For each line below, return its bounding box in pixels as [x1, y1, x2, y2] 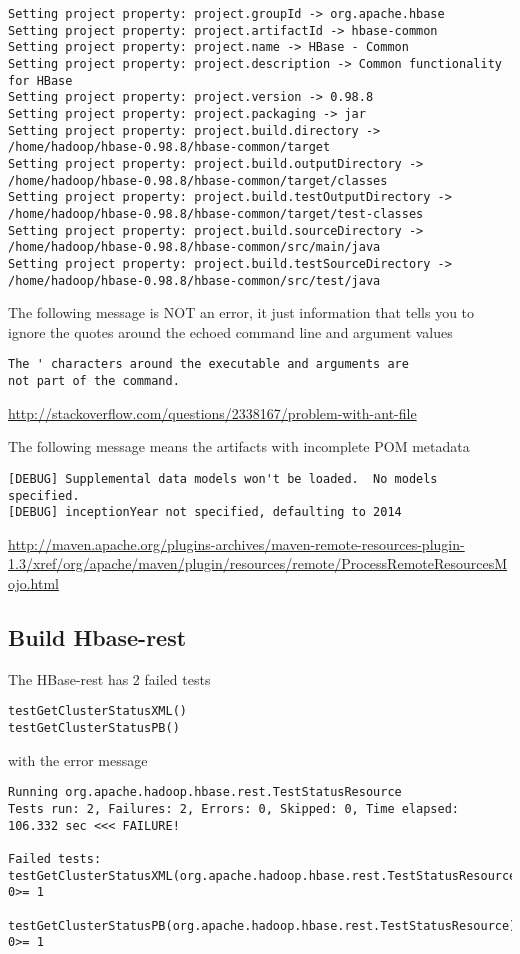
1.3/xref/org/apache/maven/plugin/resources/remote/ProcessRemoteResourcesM [8, 553, 508, 574]
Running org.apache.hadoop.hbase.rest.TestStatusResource [8, 785, 402, 800]
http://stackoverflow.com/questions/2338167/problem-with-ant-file [8, 402, 417, 423]
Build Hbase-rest [8, 621, 187, 652]
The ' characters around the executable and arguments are [8, 357, 409, 372]
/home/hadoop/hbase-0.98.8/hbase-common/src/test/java [8, 273, 381, 288]
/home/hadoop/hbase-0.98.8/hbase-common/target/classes [8, 173, 388, 188]
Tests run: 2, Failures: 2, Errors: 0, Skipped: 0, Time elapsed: [8, 801, 460, 816]
